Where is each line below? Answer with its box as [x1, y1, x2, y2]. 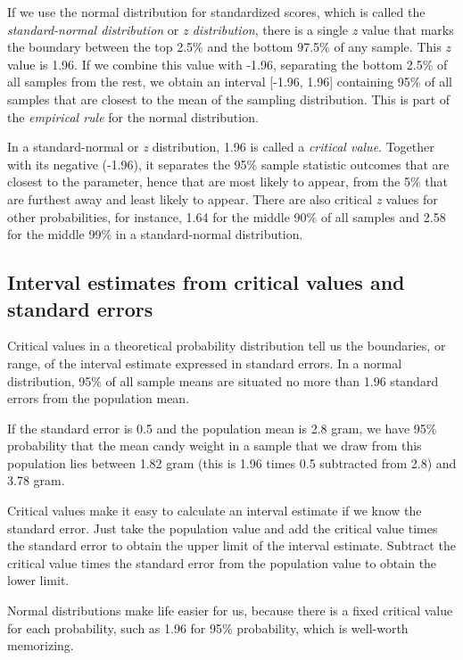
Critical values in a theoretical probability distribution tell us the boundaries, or [7, 336, 446, 355]
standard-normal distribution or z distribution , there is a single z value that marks [7, 20, 454, 38]
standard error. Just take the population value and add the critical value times [7, 518, 438, 537]
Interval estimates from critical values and [7, 268, 405, 296]
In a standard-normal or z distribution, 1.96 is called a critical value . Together [7, 137, 434, 156]
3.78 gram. [7, 471, 65, 490]
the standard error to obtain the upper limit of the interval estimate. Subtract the [7, 536, 456, 555]
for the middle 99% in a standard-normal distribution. [7, 225, 303, 243]
